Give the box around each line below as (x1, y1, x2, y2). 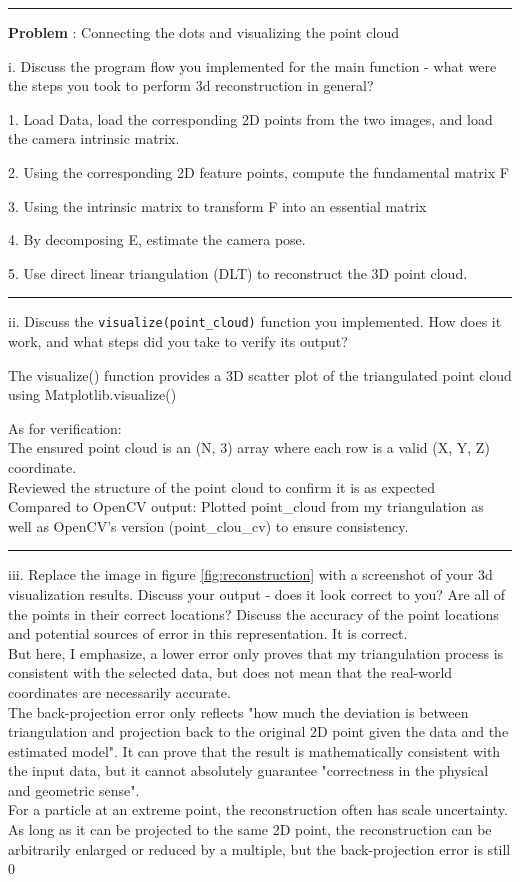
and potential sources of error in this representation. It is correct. (8, 623, 408, 644)
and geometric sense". (8, 779, 140, 800)
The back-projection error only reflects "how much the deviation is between (8, 701, 469, 722)
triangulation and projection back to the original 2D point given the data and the (8, 721, 509, 742)
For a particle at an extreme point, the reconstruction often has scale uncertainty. (8, 799, 508, 820)
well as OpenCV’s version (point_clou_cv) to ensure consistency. (8, 515, 409, 536)
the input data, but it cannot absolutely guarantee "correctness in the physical (8, 760, 489, 781)
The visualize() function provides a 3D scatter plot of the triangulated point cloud (8, 364, 512, 385)
